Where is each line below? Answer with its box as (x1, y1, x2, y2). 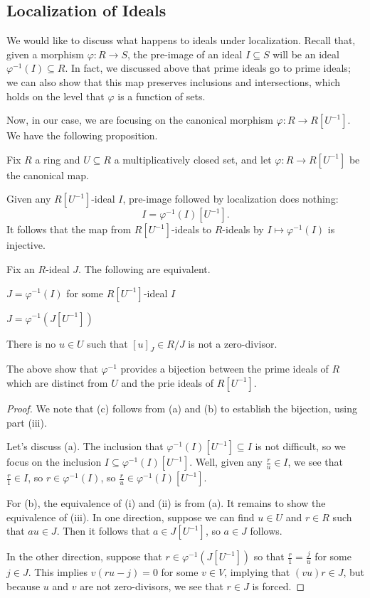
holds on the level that (6, 88, 105, 103)
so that (253, 549, 285, 564)
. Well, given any (189, 454, 263, 469)
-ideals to (171, 222, 212, 237)
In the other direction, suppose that (6, 549, 162, 564)
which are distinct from (6, 375, 108, 390)
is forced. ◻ (252, 578, 305, 593)
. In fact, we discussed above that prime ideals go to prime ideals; (65, 60, 351, 75)
